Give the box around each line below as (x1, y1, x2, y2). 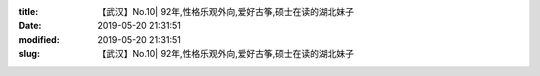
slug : (18, 48, 40, 60)
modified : (18, 33, 60, 45)
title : (18, 6, 39, 17)
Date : (18, 20, 42, 32)
